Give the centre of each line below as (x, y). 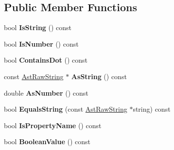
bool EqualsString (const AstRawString (66, 109)
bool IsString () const (38, 27)
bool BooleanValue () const (47, 142)
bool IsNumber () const (41, 43)
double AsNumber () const (46, 92)
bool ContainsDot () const (46, 60)
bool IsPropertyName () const (53, 125)
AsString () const (99, 76)
